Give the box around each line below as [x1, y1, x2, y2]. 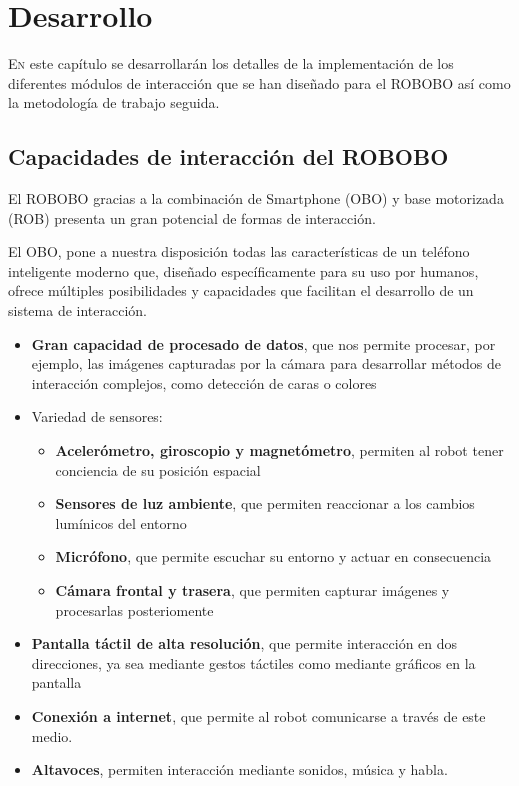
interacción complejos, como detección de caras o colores [31, 372, 377, 393]
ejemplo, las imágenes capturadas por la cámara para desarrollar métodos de [31, 353, 502, 374]
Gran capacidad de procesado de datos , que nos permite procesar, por [31, 333, 496, 354]
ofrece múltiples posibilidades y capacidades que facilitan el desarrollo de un [8, 280, 474, 301]
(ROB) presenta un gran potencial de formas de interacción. [8, 207, 376, 228]
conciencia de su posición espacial [55, 459, 261, 480]
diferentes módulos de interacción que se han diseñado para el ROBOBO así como [8, 72, 511, 93]
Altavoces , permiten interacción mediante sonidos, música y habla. [31, 759, 448, 780]
